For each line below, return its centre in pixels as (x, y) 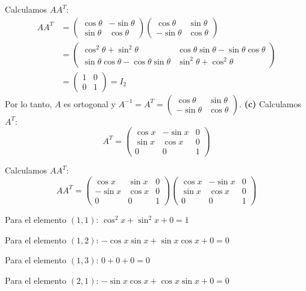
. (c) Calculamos (270, 103)
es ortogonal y (89, 103)
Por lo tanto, (29, 103)
